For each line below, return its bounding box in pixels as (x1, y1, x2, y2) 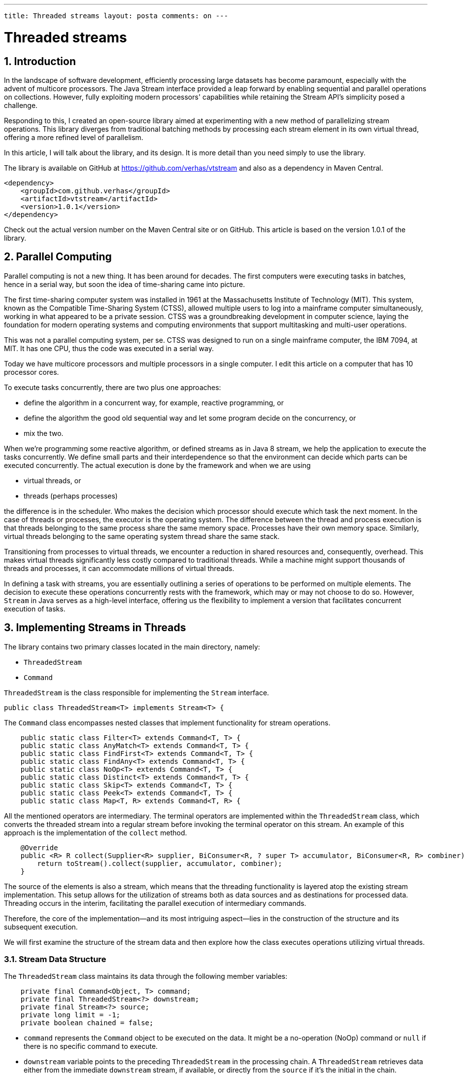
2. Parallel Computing (4, 251, 112, 263)
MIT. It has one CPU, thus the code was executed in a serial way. (4, 344, 214, 353)
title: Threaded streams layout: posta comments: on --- (4, 12, 229, 20)
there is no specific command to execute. (24, 1042, 158, 1051)
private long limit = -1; (20, 1011, 121, 1019)
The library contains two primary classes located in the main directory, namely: (4, 642, 260, 651)
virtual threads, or (24, 476, 81, 485)
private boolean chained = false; (20, 1019, 154, 1027)
